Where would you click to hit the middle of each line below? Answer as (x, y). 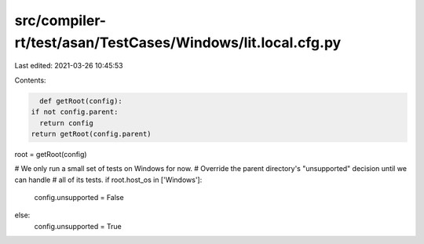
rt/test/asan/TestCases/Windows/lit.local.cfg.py (178, 42)
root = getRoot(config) (51, 154)
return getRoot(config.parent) (91, 134)
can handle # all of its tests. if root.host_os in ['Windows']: (108, 180)
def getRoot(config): (81, 101)
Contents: (30, 80)
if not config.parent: (75, 112)
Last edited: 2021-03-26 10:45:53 (69, 66)
